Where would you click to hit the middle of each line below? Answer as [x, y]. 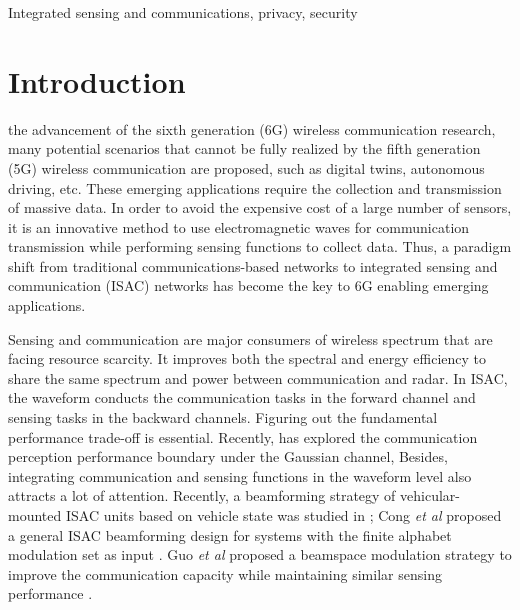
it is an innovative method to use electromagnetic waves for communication [239, 226]
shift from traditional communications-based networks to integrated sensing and [253, 265]
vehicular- [430, 495]
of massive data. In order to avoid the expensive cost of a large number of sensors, [260, 207]
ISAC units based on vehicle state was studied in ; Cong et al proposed [283, 515]
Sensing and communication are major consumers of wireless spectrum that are [250, 338]
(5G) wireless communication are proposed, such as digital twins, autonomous [246, 167]
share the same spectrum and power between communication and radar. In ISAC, [258, 377]
